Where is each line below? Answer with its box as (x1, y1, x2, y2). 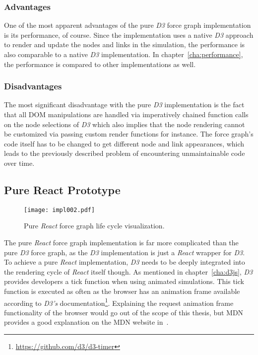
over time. (4, 157, 35, 168)
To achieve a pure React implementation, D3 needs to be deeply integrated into (4, 257, 245, 267)
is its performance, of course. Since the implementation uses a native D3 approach (4, 29, 254, 40)
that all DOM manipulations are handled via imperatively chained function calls (4, 109, 249, 119)
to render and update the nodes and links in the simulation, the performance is (4, 39, 245, 50)
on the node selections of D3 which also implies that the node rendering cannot (4, 119, 245, 129)
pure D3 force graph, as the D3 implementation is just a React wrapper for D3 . (4, 247, 245, 257)
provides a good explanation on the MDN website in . (4, 317, 169, 327)
